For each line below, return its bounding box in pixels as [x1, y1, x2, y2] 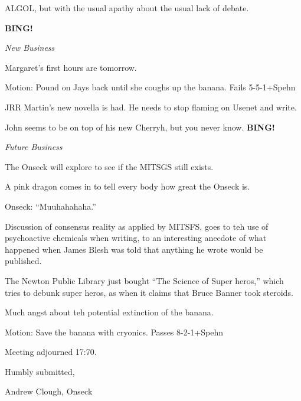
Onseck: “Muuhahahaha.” [5, 200, 96, 212]
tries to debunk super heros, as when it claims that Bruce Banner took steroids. [5, 286, 293, 298]
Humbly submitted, [5, 365, 75, 377]
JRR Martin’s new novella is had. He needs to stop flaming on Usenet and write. [5, 100, 297, 113]
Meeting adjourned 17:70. [5, 345, 97, 358]
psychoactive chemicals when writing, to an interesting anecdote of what [5, 232, 267, 244]
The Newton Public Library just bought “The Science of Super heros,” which [5, 274, 284, 286]
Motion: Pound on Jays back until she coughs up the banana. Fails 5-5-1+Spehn [5, 81, 296, 93]
